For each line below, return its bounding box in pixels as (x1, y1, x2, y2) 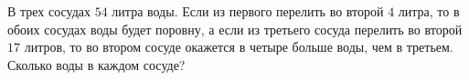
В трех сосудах (7, 2, 91, 20)
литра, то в (398, 2, 460, 20)
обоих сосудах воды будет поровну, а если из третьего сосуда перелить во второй (7, 19, 463, 38)
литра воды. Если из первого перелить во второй (112, 2, 384, 20)
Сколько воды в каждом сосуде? (7, 55, 186, 74)
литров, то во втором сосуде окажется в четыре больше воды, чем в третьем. (24, 37, 453, 56)
